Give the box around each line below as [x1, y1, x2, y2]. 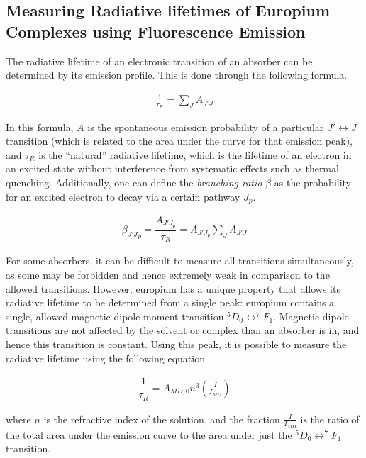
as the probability [274, 174, 352, 189]
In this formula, [6, 119, 74, 134]
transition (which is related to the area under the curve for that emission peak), [6, 133, 353, 148]
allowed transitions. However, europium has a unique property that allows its [6, 281, 340, 296]
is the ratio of [300, 411, 360, 426]
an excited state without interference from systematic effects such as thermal [6, 161, 339, 176]
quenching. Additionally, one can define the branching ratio [6, 174, 262, 189]
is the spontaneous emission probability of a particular [87, 119, 324, 134]
